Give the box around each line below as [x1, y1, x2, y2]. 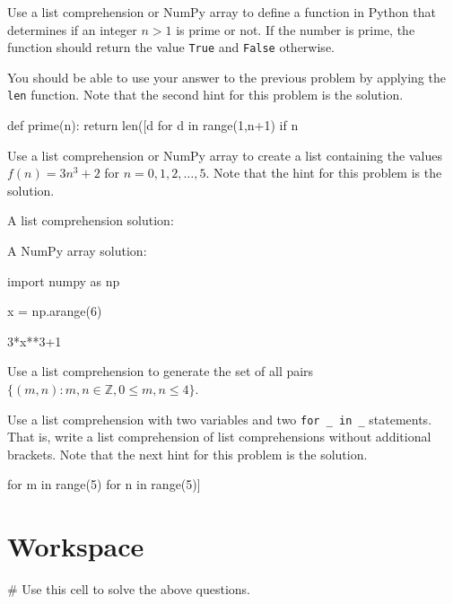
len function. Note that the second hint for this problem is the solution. [7, 85, 404, 104]
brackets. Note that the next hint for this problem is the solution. [7, 444, 368, 463]
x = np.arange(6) [7, 302, 102, 320]
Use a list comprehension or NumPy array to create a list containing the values [7, 145, 442, 164]
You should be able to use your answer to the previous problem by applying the [7, 67, 446, 86]
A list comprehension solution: [7, 211, 174, 230]
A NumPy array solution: [7, 241, 147, 260]
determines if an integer [7, 20, 137, 39]
